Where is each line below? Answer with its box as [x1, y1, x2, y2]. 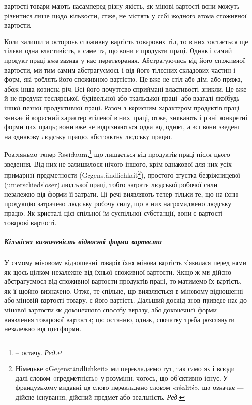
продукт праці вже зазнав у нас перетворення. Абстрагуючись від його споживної [4, 55, 245, 65]
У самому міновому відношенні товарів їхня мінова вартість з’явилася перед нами [4, 257, 247, 267]
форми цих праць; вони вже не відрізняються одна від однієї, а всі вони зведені [4, 122, 239, 132]
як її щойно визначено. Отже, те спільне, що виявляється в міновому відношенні [4, 285, 243, 296]
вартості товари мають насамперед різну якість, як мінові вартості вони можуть [4, 1, 240, 11]
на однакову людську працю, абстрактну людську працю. [4, 131, 172, 141]
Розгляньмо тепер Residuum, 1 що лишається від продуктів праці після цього [4, 148, 230, 159]
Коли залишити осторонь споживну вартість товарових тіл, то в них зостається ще [4, 36, 248, 46]
